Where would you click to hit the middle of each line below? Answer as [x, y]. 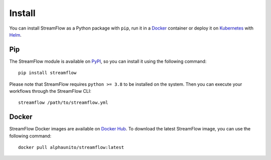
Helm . [16, 35]
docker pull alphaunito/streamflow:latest [71, 147]
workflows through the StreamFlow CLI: [50, 91]
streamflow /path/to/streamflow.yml [63, 103]
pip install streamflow [47, 73]
